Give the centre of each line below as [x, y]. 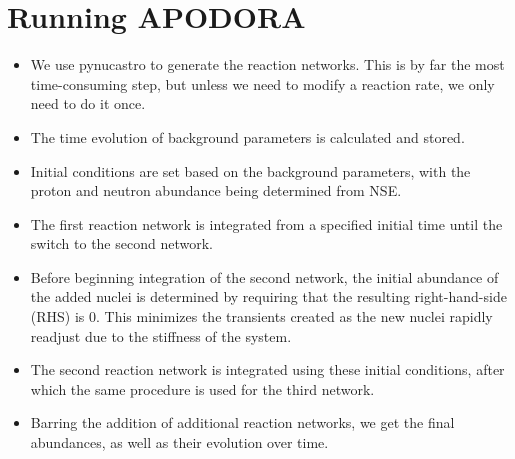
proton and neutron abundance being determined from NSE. [216, 190]
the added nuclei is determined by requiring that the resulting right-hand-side [268, 296]
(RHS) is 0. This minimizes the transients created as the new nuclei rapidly [261, 316]
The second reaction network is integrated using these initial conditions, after [267, 369]
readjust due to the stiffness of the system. [161, 335]
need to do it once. [88, 103]
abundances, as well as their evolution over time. [179, 442]
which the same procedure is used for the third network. [202, 388]
